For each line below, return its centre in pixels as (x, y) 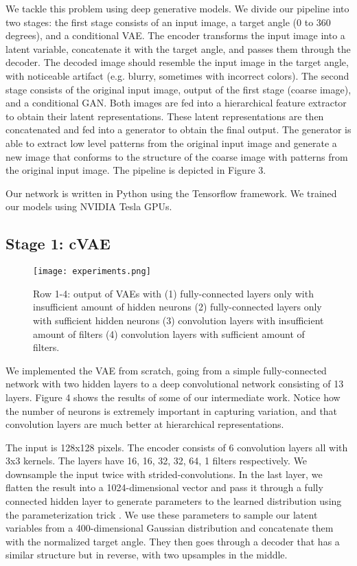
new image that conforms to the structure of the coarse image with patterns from (177, 156)
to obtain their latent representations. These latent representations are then (165, 116)
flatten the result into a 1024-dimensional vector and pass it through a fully (164, 487)
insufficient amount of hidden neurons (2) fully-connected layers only (177, 307)
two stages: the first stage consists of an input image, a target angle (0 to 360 (168, 22)
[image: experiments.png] (92, 272)
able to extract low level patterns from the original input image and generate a (171, 143)
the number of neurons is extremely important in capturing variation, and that (172, 410)
